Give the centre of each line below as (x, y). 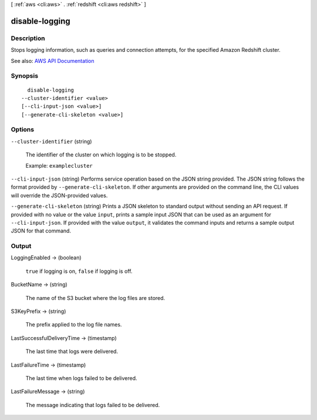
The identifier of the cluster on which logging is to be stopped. (101, 155)
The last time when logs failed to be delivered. (81, 378)
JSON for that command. (41, 231)
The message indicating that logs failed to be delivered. (93, 405)
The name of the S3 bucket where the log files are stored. (95, 298)
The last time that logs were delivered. (72, 351)
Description (28, 38)
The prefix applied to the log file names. (74, 325)
